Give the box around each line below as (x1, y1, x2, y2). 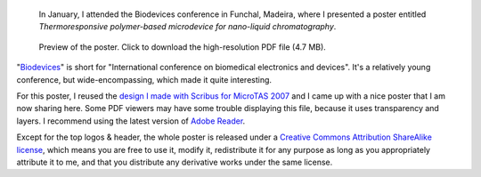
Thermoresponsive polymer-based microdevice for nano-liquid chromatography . (38, 21, 337, 32)
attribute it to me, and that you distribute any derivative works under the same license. (16, 157, 333, 167)
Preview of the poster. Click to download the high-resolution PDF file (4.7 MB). (38, 41, 327, 52)
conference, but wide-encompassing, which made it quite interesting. (16, 74, 272, 84)
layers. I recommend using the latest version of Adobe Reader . (16, 116, 246, 126)
